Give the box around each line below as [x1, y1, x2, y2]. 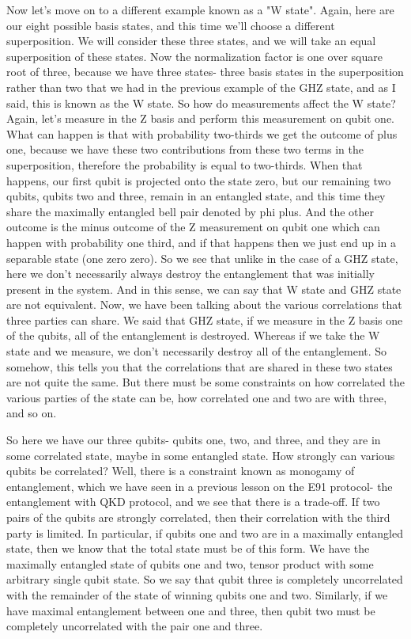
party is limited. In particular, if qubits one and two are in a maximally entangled [6, 524, 404, 541]
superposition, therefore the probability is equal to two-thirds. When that [6, 156, 363, 173]
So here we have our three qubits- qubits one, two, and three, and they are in [6, 432, 381, 448]
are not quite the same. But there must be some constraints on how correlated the [6, 374, 405, 390]
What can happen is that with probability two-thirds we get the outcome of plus [6, 125, 398, 142]
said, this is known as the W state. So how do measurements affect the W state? [6, 94, 396, 111]
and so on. [6, 405, 57, 421]
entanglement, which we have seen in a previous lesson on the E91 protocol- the [6, 477, 393, 494]
